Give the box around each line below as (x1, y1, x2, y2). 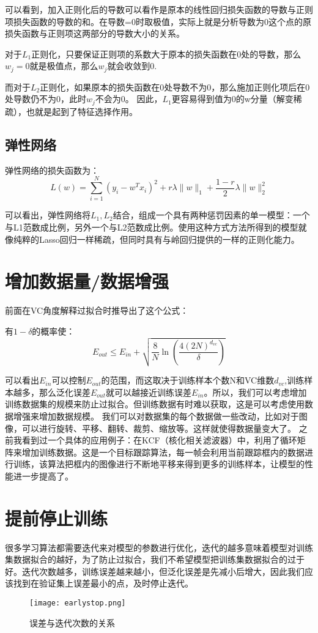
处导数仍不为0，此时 (5, 92, 86, 105)
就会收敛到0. (107, 59, 157, 72)
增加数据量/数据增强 (5, 268, 169, 294)
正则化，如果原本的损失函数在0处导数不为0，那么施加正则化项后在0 (40, 80, 310, 93)
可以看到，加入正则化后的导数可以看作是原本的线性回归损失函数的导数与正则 (5, 3, 313, 15)
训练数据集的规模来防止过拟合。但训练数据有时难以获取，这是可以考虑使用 (5, 398, 305, 410)
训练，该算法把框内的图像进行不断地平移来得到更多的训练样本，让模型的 (13, 457, 305, 470)
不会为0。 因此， (95, 92, 163, 105)
